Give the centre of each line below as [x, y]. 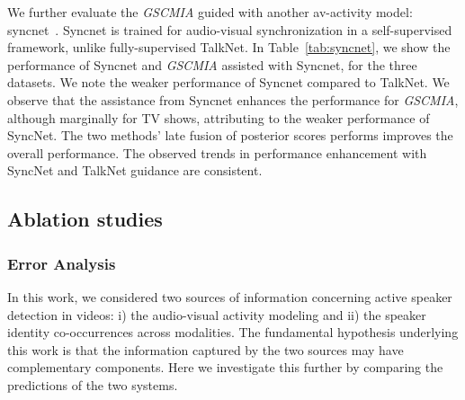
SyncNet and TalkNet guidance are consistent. [135, 170]
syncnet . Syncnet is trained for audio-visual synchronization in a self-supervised [230, 29]
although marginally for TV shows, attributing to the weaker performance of [219, 117]
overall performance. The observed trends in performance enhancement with [217, 152]
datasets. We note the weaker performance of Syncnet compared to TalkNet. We [228, 82]
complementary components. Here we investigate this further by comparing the [225, 367]
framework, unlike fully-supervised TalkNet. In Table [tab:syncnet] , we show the [229, 47]
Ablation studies [85, 219]
